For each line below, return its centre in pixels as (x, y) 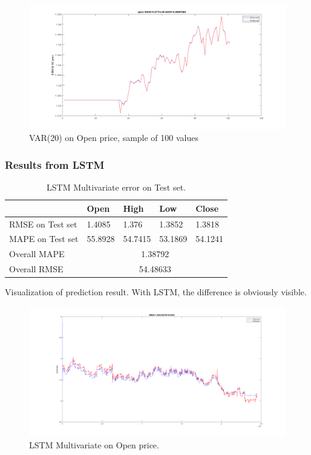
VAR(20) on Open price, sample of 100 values (114, 138)
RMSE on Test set (43, 224)
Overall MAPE (37, 254)
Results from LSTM (55, 164)
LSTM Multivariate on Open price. (94, 444)
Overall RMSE (36, 269)
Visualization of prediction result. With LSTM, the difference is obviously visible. (156, 292)
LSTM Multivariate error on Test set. (116, 187)
